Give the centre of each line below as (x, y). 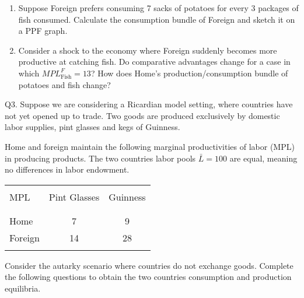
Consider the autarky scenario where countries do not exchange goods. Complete (149, 265)
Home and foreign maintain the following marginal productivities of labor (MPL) (150, 146)
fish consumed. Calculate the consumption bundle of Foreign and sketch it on (157, 19)
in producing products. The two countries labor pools (100, 158)
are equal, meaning (263, 158)
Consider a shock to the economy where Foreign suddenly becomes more (148, 50)
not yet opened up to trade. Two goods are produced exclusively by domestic (142, 115)
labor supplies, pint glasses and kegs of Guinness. (92, 127)
